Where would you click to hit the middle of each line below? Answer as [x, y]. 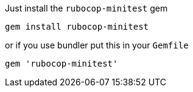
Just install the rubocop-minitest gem [86, 8]
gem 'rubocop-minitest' [61, 64]
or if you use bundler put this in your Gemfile [97, 45]
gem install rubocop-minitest [77, 27]
